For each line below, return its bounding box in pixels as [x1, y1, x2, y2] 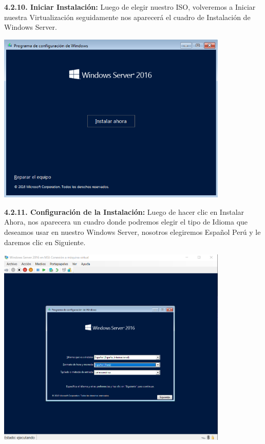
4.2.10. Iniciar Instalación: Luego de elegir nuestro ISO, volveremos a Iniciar [4, 2, 256, 12]
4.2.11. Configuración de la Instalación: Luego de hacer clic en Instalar [4, 206, 244, 217]
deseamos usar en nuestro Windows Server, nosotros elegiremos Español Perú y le [4, 226, 261, 237]
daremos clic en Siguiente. [4, 236, 86, 247]
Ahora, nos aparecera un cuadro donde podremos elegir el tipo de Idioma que [4, 216, 248, 227]
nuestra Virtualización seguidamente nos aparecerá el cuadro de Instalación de [4, 11, 251, 22]
